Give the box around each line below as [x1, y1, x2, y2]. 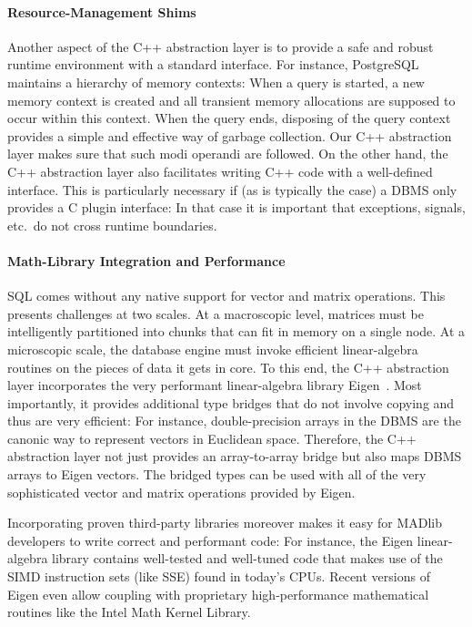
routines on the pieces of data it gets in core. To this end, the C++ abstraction [7, 357, 449, 376]
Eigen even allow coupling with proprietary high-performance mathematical [7, 584, 429, 603]
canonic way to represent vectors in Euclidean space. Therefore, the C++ [7, 428, 417, 447]
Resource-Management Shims [7, 2, 196, 21]
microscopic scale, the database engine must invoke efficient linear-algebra [7, 339, 418, 358]
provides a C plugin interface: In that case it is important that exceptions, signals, [7, 198, 466, 217]
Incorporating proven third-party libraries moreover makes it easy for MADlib [7, 513, 443, 532]
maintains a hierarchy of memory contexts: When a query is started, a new [7, 72, 425, 91]
